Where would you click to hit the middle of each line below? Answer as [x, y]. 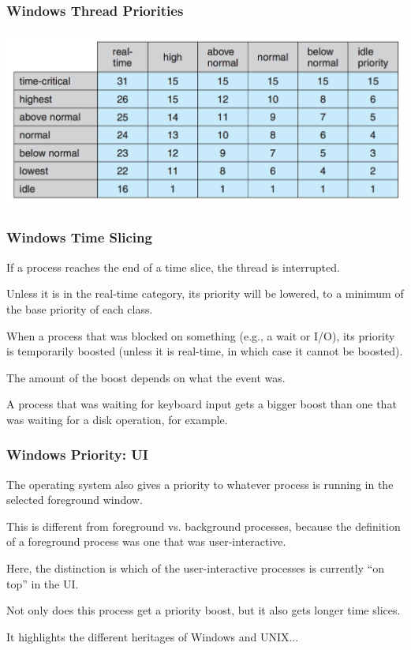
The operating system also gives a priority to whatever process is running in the [200, 484]
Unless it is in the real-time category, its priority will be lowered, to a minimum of [205, 293]
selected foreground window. [75, 500]
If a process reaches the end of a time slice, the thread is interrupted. [173, 267]
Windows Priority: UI [77, 455]
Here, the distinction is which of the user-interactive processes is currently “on [196, 568]
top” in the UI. [43, 583]
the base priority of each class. [80, 308]
